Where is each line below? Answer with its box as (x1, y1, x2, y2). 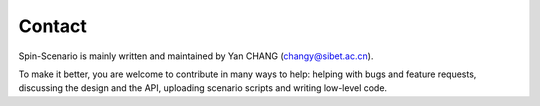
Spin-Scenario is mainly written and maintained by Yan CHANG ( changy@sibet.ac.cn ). (18, 50, 374, 62)
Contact (18, 15, 87, 37)
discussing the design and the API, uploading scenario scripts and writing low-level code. (18, 82, 388, 94)
